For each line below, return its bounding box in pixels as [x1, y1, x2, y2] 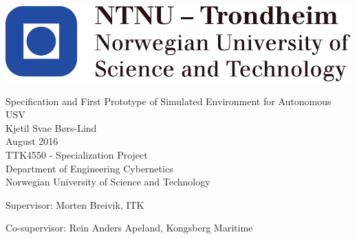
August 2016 [6, 134, 58, 148]
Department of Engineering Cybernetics [6, 161, 173, 175]
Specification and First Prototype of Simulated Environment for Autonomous [6, 93, 332, 108]
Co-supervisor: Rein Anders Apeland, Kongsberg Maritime [6, 220, 253, 235]
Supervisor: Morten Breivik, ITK [6, 197, 144, 212]
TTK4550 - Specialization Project [6, 147, 148, 161]
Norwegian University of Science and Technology [6, 174, 210, 189]
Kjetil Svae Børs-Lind [6, 120, 97, 135]
